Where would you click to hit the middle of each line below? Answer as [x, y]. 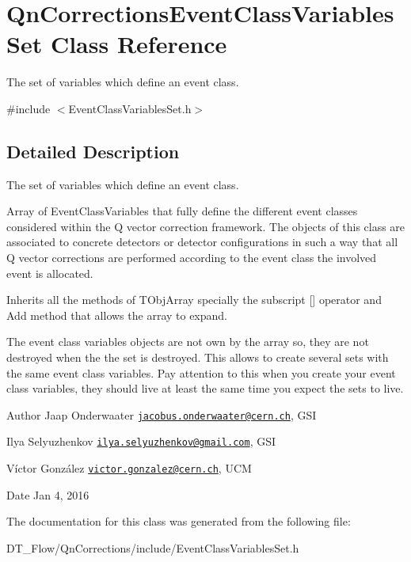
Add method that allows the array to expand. [117, 315]
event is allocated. [50, 273]
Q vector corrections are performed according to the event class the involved [192, 258]
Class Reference [139, 44]
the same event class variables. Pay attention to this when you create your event [201, 372]
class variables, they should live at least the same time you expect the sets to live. [205, 388]
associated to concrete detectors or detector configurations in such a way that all [202, 242]
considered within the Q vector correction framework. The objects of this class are [206, 226]
